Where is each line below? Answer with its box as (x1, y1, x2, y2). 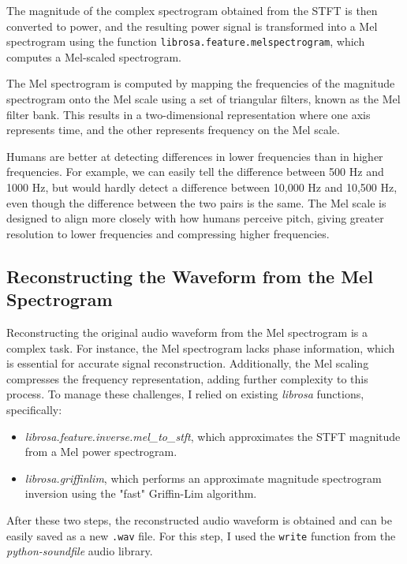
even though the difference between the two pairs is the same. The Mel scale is (6, 194, 386, 211)
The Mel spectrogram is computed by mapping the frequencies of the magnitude (6, 75, 395, 92)
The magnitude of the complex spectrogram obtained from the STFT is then (6, 2, 378, 18)
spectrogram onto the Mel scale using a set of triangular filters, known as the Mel (6, 91, 401, 107)
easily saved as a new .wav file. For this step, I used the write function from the (6, 527, 396, 543)
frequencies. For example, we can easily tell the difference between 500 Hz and (6, 163, 384, 180)
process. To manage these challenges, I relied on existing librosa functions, (6, 386, 364, 402)
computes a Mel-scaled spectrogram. (6, 48, 181, 65)
